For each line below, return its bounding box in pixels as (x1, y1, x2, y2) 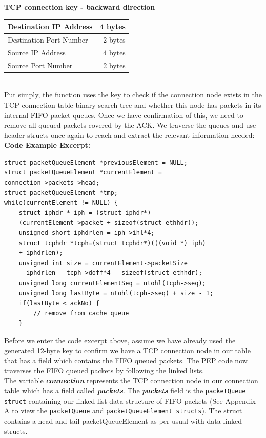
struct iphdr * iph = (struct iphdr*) (18, 209, 151, 216)
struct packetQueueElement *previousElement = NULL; (4, 158, 188, 166)
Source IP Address (8, 47, 66, 57)
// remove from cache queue (33, 309, 129, 317)
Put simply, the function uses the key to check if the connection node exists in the (4, 89, 262, 100)
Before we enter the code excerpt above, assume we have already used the (4, 334, 236, 345)
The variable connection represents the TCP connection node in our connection (4, 375, 258, 386)
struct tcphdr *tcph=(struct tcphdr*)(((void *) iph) (18, 239, 206, 247)
